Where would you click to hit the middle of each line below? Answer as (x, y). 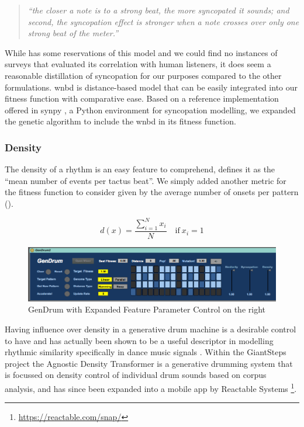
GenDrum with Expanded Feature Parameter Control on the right (147, 309)
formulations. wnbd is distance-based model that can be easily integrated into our (151, 87)
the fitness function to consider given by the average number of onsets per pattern (152, 192)
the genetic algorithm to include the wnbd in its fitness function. (120, 121)
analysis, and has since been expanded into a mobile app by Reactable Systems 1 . (151, 387)
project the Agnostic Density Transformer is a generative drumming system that (149, 363)
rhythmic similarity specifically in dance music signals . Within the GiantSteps (146, 352)
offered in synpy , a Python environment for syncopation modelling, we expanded (150, 110)
